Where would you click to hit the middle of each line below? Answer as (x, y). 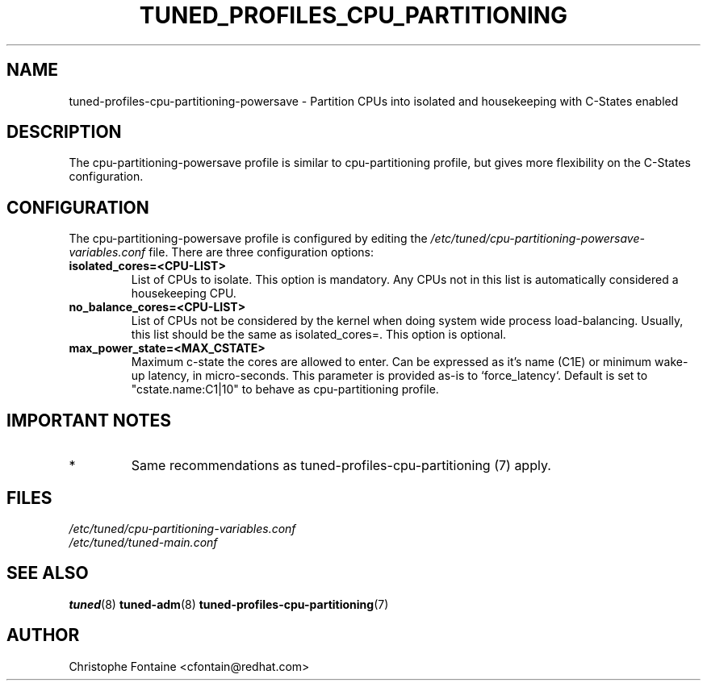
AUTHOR (43, 635)
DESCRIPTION (64, 132)
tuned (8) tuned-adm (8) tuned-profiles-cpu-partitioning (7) (229, 604)
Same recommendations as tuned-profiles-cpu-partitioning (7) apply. (341, 466)
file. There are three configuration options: (261, 252)
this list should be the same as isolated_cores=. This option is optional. (319, 335)
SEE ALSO (48, 573)
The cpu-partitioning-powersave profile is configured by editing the (248, 239)
